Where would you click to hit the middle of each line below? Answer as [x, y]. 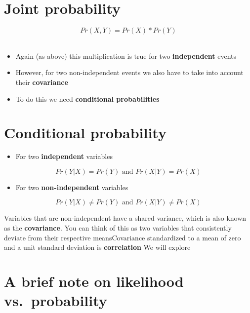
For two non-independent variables [72, 187]
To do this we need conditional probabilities [87, 98]
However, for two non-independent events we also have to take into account [129, 72]
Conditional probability [85, 133]
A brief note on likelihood [94, 281]
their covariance [42, 82]
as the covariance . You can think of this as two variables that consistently [118, 228]
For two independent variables [64, 156]
